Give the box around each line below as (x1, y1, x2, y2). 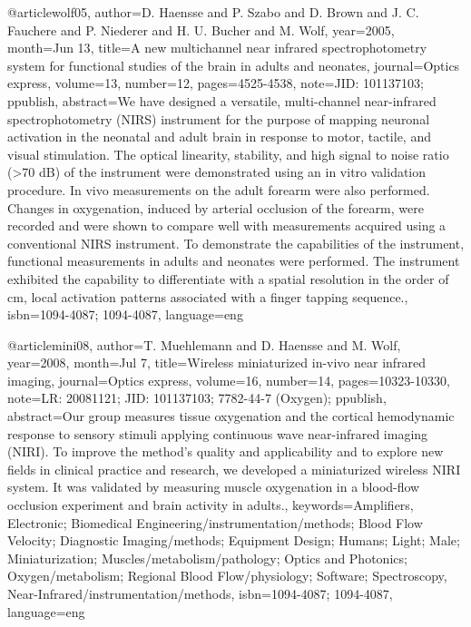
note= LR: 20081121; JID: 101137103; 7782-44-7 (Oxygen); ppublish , (7, 388, 387, 407)
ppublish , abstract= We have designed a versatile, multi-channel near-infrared (7, 91, 437, 110)
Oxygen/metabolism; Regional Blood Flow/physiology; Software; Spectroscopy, (7, 566, 447, 585)
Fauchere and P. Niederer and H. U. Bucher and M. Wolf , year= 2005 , (7, 20, 395, 39)
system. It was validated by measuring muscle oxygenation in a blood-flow (7, 477, 420, 496)
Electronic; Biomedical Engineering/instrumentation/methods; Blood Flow (7, 513, 423, 532)
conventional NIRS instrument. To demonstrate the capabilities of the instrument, (7, 233, 465, 252)
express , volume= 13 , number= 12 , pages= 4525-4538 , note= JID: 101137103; (7, 73, 424, 93)
